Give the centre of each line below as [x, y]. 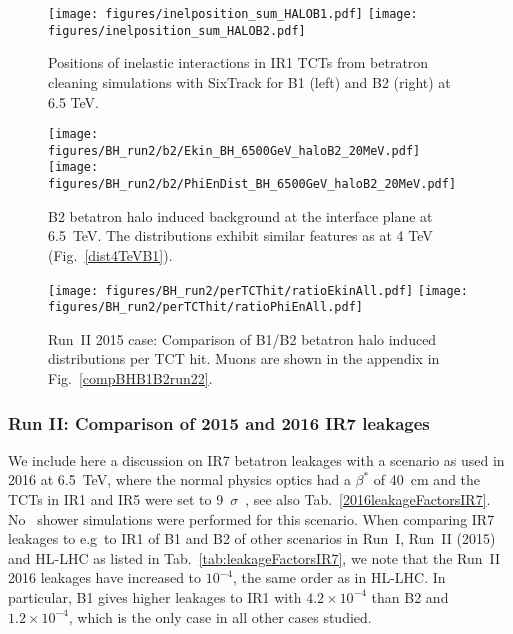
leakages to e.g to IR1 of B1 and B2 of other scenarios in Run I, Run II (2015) [252, 538]
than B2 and [410, 596]
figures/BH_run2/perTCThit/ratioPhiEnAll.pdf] [205, 307]
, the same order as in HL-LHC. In [339, 577]
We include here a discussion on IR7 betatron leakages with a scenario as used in [256, 459]
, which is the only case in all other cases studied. [220, 616]
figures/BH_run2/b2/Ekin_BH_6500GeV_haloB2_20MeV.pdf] [234, 150]
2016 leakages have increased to [105, 577]
